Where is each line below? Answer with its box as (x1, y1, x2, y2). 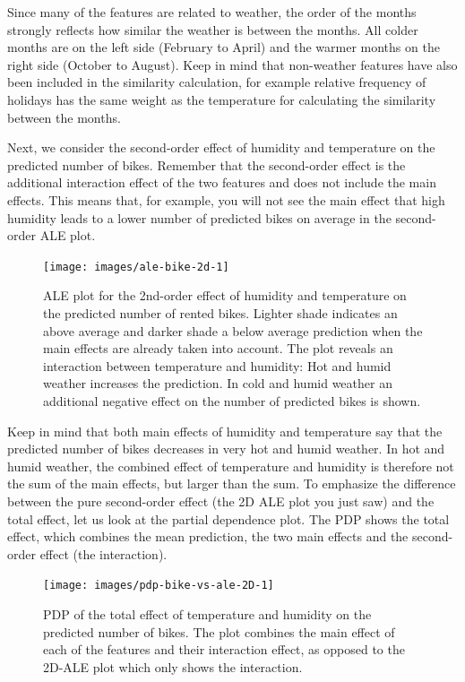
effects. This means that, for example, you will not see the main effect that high (7, 190, 445, 209)
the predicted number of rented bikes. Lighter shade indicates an (43, 303, 398, 322)
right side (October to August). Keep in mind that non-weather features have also (7, 55, 458, 73)
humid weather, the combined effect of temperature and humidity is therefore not (7, 456, 454, 475)
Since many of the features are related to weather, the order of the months (7, 3, 417, 21)
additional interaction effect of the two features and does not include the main (7, 173, 436, 192)
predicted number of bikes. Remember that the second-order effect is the (7, 155, 406, 174)
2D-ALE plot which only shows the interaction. (43, 657, 303, 676)
